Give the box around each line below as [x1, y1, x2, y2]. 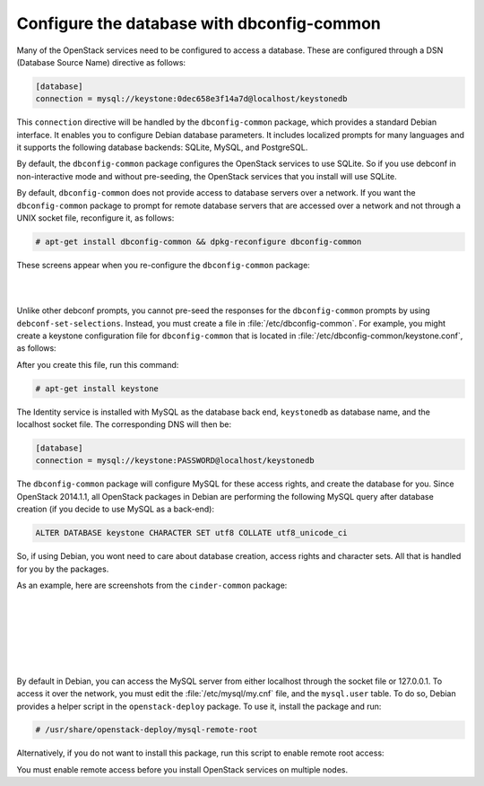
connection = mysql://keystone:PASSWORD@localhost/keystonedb [35, 456, 315, 466]
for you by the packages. [16, 563, 109, 574]
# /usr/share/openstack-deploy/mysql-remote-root [35, 725, 258, 735]
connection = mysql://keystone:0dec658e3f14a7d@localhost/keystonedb [35, 94, 348, 104]
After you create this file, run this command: [16, 359, 179, 370]
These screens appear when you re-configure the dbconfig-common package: [16, 260, 311, 270]
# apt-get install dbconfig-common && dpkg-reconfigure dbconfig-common [35, 237, 362, 247]
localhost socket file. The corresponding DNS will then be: [16, 419, 232, 430]
